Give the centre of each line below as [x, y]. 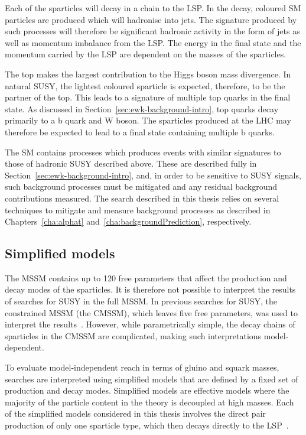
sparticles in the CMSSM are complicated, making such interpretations [133, 335]
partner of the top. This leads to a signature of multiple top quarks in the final [148, 97]
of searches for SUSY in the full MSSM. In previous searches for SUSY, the [141, 301]
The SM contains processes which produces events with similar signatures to [143, 152]
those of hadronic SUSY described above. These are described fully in [131, 163]
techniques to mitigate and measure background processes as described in [138, 210]
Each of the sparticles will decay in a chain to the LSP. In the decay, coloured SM [153, 8]
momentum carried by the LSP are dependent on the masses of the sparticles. [146, 54]
